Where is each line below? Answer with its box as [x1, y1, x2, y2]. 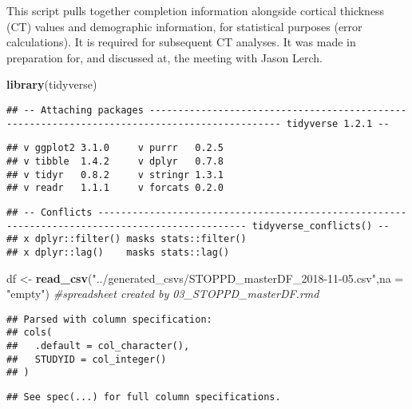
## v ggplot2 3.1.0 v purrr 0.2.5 [6, 142, 224, 154]
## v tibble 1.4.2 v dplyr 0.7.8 [6, 155, 224, 167]
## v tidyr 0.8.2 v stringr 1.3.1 [6, 169, 224, 181]
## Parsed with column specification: [6, 313, 212, 325]
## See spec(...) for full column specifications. [6, 391, 281, 403]
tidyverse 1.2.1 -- [286, 117, 390, 129]
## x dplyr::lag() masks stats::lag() [6, 246, 230, 258]
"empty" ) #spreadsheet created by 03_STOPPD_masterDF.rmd [6, 285, 319, 302]
